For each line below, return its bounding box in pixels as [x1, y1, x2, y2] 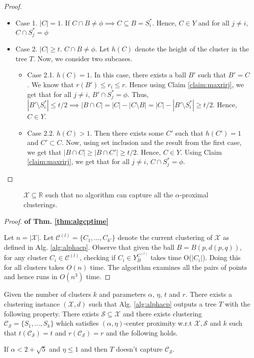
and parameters [99, 289, 146, 299]
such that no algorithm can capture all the [45, 190, 173, 200]
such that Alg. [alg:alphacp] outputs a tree [89, 298, 217, 309]
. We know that [27, 79, 74, 89]
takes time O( [150, 252, 192, 263]
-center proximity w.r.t [124, 318, 192, 328]
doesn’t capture [116, 344, 163, 354]
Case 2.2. [27, 127, 54, 138]
